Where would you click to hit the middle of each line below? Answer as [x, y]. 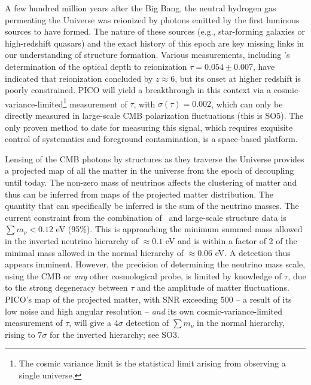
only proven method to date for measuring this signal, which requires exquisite [149, 127]
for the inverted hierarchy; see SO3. [115, 334]
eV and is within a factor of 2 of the [231, 240]
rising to [20, 334]
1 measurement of [95, 103]
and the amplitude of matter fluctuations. [213, 287]
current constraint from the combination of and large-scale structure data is [146, 217]
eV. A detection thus [253, 252]
